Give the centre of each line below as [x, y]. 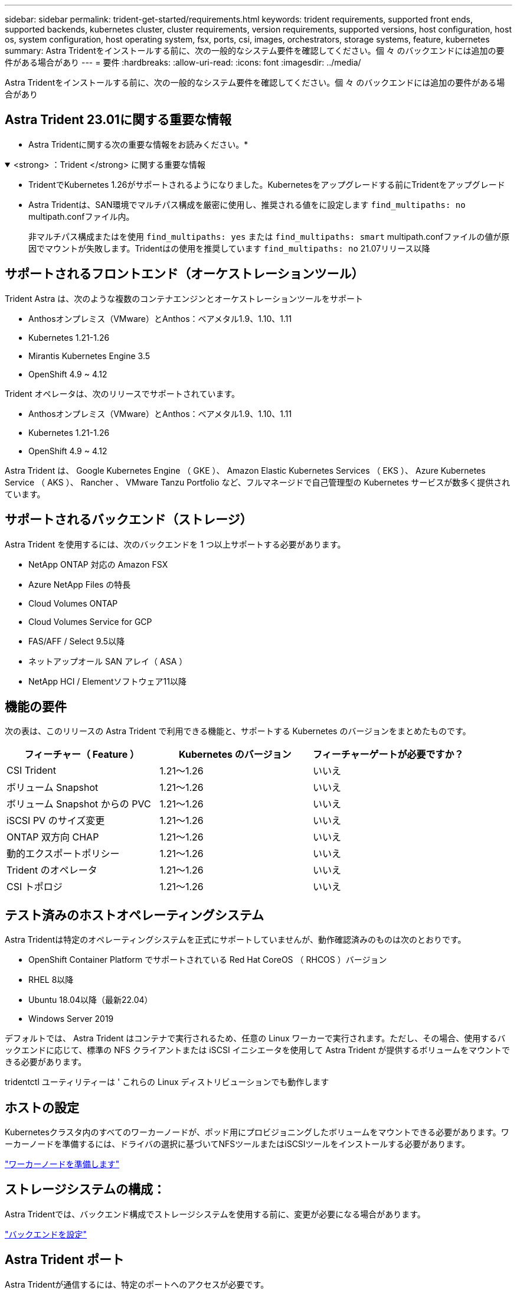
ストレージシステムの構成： [85, 1190]
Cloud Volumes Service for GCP [90, 621]
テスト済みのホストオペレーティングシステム [135, 915]
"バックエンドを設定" [46, 1234]
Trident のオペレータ [52, 870]
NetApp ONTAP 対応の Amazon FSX [98, 564]
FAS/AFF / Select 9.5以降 [77, 641]
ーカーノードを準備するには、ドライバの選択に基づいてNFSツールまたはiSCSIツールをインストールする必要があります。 [237, 1144]
